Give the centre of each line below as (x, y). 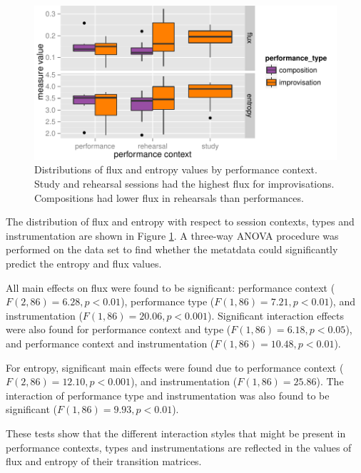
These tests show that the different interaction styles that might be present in (176, 433)
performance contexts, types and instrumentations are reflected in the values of (179, 447)
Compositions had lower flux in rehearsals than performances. (169, 197)
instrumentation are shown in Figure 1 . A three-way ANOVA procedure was (172, 235)
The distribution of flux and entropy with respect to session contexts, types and (180, 222)
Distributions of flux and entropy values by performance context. (176, 169)
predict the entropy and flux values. (84, 263)
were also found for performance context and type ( (118, 329)
